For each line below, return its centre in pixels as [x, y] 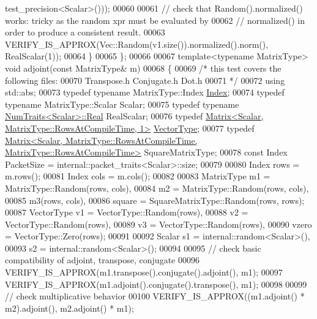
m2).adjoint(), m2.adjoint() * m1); [69, 308]
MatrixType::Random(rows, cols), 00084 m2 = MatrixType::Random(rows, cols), [157, 188]
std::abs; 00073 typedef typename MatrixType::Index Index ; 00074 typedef [145, 92]
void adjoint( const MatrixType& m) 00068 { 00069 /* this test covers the [143, 68]
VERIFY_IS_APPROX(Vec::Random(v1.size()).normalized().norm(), [137, 44]
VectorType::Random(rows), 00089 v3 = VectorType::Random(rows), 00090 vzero [158, 224]
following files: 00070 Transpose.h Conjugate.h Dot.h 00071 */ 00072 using [145, 80]
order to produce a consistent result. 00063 [85, 32]
